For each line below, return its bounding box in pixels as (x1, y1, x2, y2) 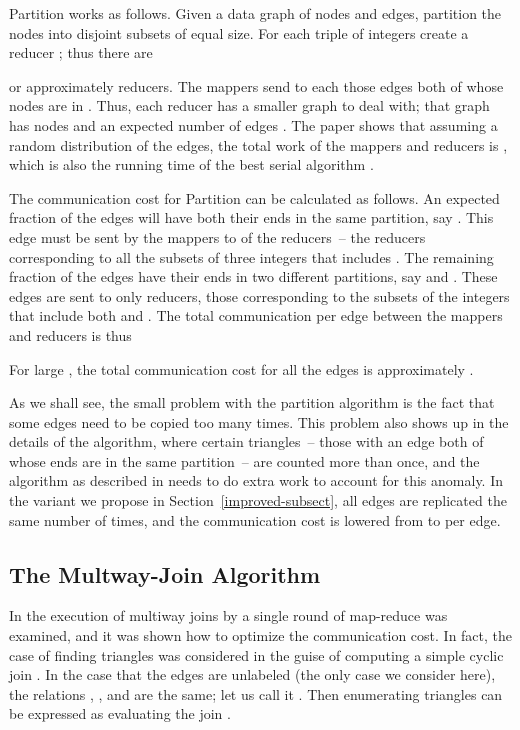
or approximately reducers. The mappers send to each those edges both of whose (9, 75, 504, 96)
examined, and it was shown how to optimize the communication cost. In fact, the (9, 625, 513, 646)
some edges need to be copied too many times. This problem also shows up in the (9, 411, 509, 432)
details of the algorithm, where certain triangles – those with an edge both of (9, 431, 484, 452)
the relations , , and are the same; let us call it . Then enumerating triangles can (9, 683, 503, 704)
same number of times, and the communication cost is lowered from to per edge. (9, 509, 501, 530)
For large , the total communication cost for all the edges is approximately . (9, 358, 474, 379)
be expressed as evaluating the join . (9, 703, 231, 724)
